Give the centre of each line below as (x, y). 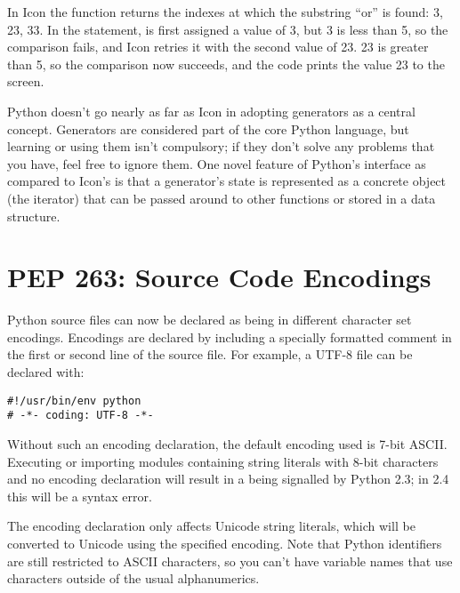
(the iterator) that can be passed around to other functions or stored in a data (222, 198)
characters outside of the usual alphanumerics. (133, 578)
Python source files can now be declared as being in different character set (210, 320)
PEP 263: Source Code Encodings (219, 277)
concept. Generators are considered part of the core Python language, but (208, 128)
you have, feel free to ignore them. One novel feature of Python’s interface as (217, 163)
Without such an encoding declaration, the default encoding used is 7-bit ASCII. (227, 443)
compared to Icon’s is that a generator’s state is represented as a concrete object (227, 181)
